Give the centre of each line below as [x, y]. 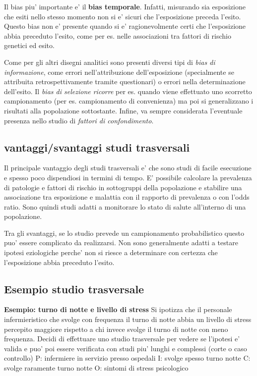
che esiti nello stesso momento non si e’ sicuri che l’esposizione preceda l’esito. [123, 16]
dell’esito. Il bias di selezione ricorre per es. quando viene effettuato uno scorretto [128, 91]
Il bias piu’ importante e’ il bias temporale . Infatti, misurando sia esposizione [125, 6]
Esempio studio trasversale [74, 289]
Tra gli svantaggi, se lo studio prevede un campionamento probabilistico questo [124, 233]
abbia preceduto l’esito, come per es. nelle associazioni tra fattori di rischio [118, 35]
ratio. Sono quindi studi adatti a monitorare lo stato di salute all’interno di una [125, 206]
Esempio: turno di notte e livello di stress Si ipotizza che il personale [118, 309]
